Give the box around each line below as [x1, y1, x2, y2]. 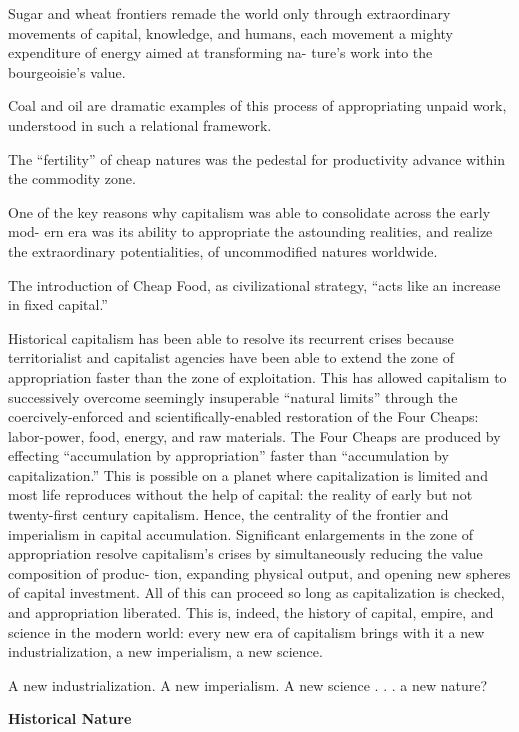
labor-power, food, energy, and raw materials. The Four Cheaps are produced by [8, 425, 501, 446]
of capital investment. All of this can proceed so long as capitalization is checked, [8, 582, 505, 603]
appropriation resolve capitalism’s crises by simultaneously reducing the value [8, 543, 483, 564]
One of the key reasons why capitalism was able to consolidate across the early [8, 201, 491, 222]
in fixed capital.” [8, 294, 108, 315]
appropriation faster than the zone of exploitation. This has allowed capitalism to [8, 366, 507, 387]
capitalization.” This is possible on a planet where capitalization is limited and [8, 464, 488, 485]
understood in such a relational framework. [8, 114, 272, 135]
